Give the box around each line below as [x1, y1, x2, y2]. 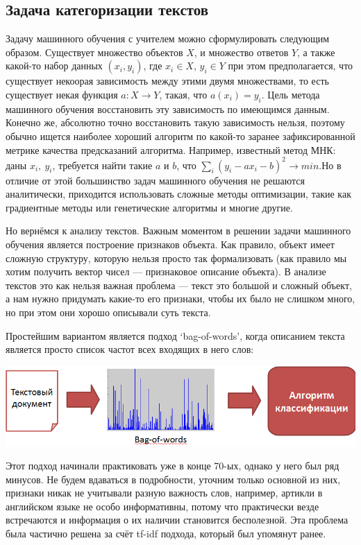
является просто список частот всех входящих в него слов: [6, 342, 254, 356]
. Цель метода [261, 87, 320, 101]
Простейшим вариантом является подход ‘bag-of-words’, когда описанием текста [6, 328, 345, 343]
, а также [297, 44, 335, 59]
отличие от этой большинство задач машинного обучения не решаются [6, 173, 305, 187]
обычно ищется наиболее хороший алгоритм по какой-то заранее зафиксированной [6, 128, 355, 143]
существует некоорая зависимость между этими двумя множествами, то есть [6, 73, 329, 88]
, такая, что [159, 87, 208, 101]
